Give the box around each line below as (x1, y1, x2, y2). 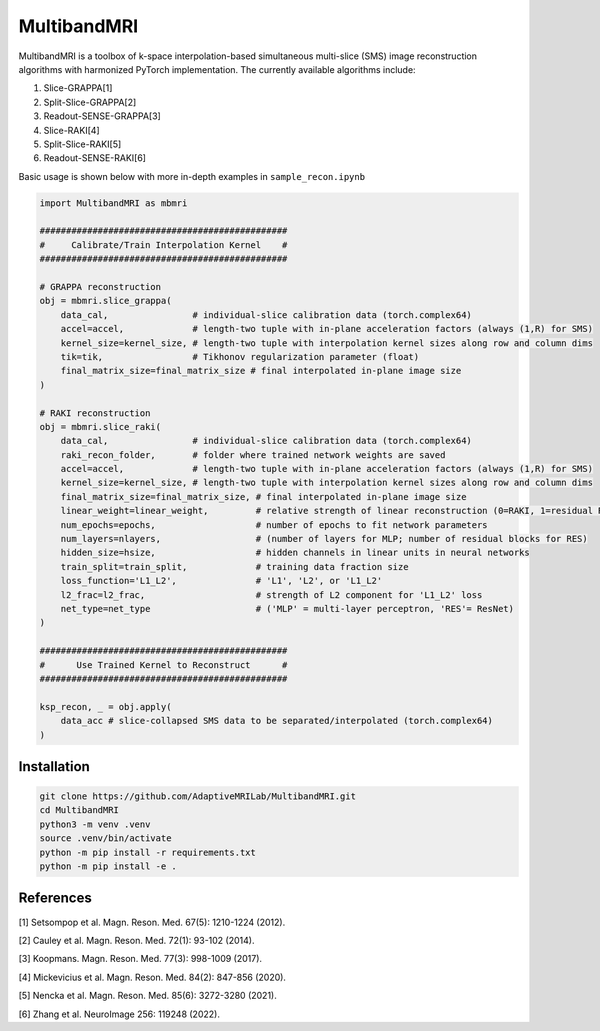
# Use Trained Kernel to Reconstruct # (39, 659, 288, 670)
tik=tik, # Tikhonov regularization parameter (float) (60, 351, 420, 362)
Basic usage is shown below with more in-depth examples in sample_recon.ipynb (18, 170, 365, 182)
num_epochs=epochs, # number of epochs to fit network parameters (60, 519, 489, 530)
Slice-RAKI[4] (43, 124, 100, 136)
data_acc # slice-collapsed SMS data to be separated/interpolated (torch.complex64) (60, 715, 494, 727)
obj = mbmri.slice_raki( (39, 421, 162, 432)
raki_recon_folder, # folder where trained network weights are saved (60, 449, 446, 460)
